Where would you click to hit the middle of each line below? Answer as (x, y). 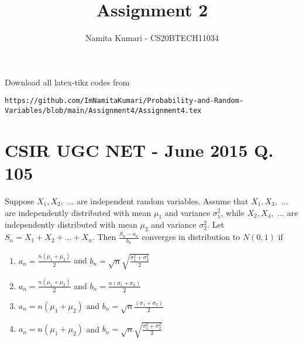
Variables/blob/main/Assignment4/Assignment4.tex (103, 110)
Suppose (20, 200)
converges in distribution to (191, 237)
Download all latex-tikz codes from (67, 82)
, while (233, 212)
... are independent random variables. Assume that (158, 200)
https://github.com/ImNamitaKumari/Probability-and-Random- (124, 101)
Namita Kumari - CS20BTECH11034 (152, 38)
